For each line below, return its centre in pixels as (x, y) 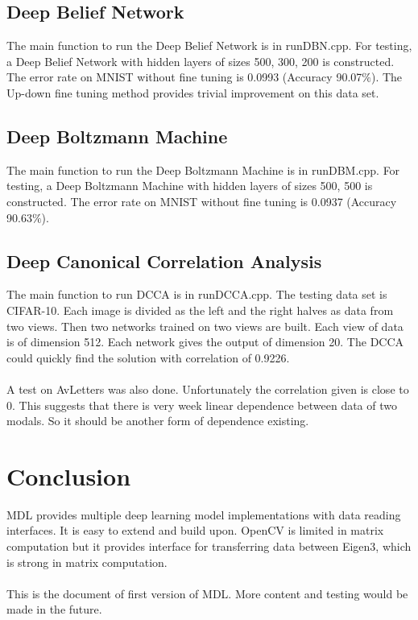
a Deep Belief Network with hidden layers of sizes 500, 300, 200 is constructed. (201, 61)
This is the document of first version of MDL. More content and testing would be (207, 593)
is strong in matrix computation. (87, 562)
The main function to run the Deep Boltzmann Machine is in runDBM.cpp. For (203, 169)
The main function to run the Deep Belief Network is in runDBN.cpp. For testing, (209, 45)
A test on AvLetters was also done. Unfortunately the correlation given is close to (208, 389)
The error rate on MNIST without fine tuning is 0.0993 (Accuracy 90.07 (184, 77)
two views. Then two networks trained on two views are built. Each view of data (205, 326)
